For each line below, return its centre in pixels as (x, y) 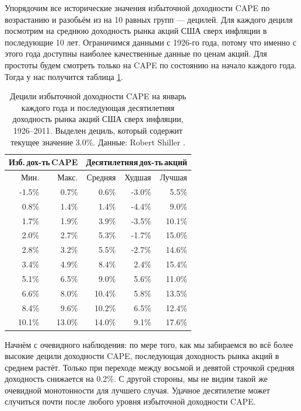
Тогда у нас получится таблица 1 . (64, 76)
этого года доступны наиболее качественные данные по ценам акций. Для (136, 53)
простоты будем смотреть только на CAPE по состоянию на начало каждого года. (151, 65)
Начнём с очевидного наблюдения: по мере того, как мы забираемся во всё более (149, 344)
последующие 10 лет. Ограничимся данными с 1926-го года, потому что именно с (150, 42)
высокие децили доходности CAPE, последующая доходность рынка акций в (142, 356)
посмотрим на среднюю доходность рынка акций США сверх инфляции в (136, 31)
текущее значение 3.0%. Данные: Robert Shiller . (98, 142)
